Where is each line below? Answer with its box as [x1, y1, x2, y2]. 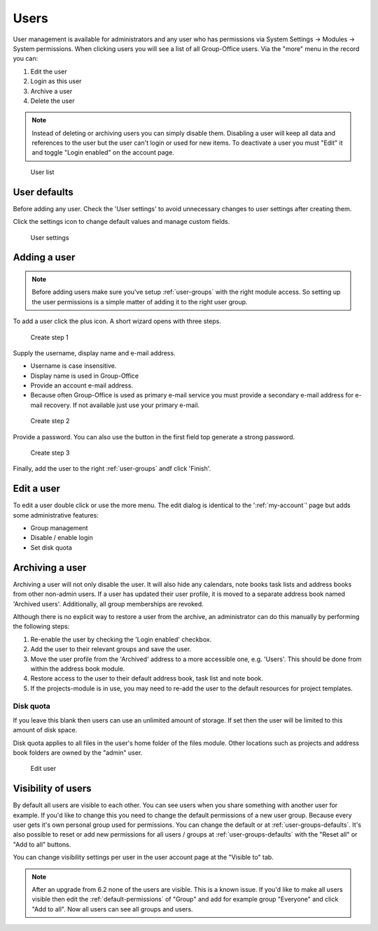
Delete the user [30, 97, 75, 105]
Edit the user [30, 67, 67, 76]
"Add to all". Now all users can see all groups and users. [31, 904, 193, 913]
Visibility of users [13, 783, 92, 795]
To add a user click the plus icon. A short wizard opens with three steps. [13, 317, 222, 325]
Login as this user [30, 77, 82, 85]
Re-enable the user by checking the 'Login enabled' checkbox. [30, 635, 212, 644]
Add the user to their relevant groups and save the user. [30, 645, 192, 653]
